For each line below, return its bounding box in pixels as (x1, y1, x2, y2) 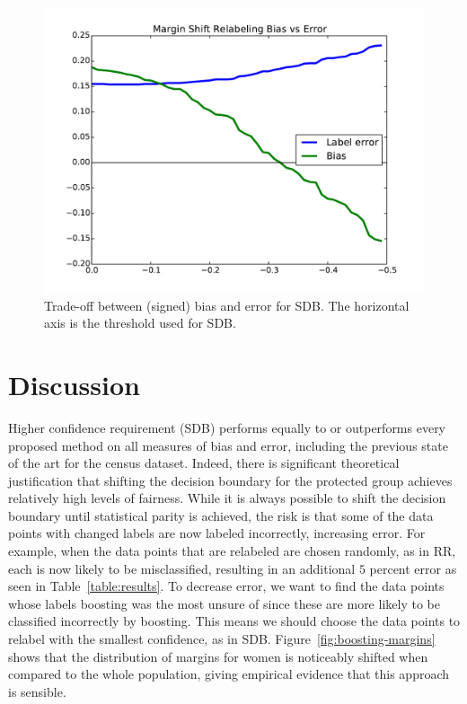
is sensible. (8, 682, 66, 700)
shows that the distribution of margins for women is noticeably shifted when (8, 647, 428, 665)
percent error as (369, 559, 457, 577)
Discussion (8, 365, 140, 402)
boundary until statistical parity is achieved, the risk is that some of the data (8, 506, 434, 524)
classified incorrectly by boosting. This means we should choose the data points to (8, 612, 461, 630)
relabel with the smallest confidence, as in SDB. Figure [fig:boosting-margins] (8, 629, 436, 648)
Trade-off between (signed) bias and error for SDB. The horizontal (44, 295, 410, 314)
